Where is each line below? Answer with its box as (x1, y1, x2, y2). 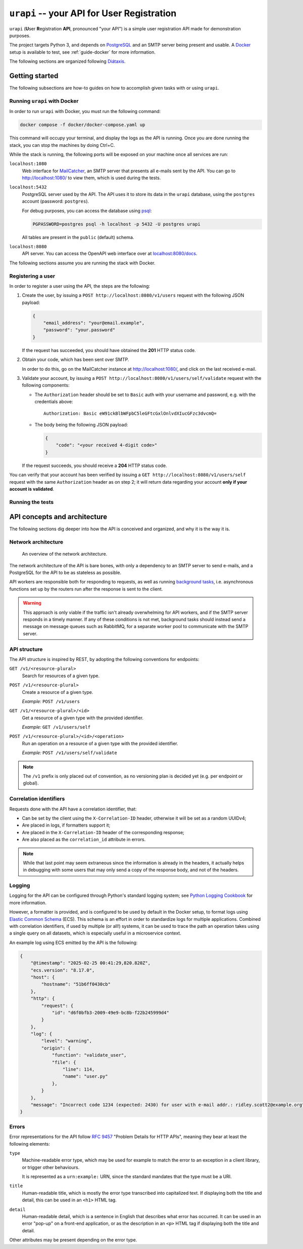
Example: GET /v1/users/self (22, 724, 91, 730)
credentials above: (34, 399, 73, 405)
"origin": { (41, 1045, 71, 1051)
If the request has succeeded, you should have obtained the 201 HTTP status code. (22, 347, 196, 353)
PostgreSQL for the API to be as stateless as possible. (9, 570, 121, 576)
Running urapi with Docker (9, 97, 79, 104)
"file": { (52, 1059, 76, 1065)
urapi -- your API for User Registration (9, 8, 177, 19)
